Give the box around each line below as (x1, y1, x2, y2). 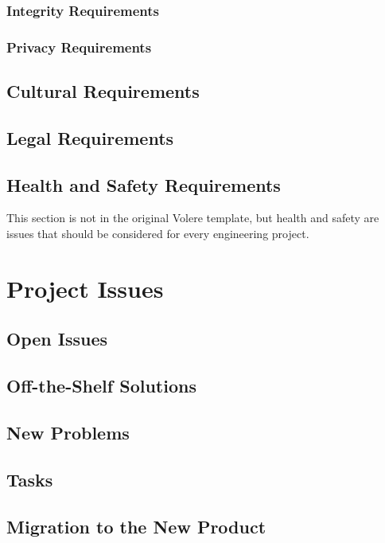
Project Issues (6, 271, 164, 304)
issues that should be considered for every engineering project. (6, 225, 309, 242)
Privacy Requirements (6, 37, 152, 57)
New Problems (6, 420, 130, 444)
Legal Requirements (6, 125, 174, 150)
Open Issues (6, 326, 108, 351)
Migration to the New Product (6, 514, 266, 538)
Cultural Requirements (6, 79, 200, 104)
